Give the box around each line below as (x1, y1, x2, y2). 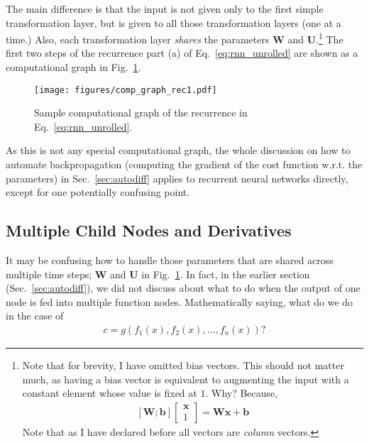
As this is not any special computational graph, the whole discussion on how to (6, 143, 351, 158)
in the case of (6, 308, 64, 323)
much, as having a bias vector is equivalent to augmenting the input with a (22, 371, 349, 386)
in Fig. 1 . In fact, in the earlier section (141, 266, 310, 281)
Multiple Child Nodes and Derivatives (6, 219, 292, 241)
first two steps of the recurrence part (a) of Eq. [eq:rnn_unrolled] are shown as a (6, 45, 358, 60)
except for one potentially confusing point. (6, 185, 190, 199)
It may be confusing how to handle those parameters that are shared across (6, 253, 334, 268)
